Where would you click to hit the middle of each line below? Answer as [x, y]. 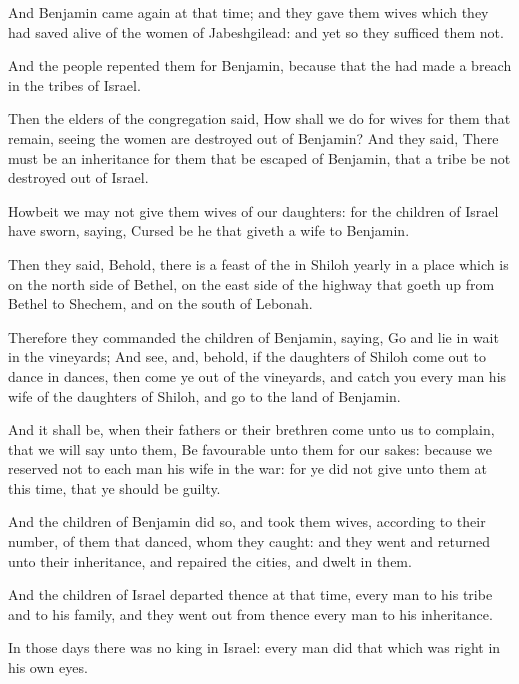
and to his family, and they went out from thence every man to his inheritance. [250, 613]
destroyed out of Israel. [78, 177]
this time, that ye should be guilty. [114, 487]
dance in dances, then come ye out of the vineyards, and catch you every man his [257, 375]
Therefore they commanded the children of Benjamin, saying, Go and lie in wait [253, 336]
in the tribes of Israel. [74, 84]
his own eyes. [48, 667]
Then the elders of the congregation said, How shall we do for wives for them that [259, 118]
